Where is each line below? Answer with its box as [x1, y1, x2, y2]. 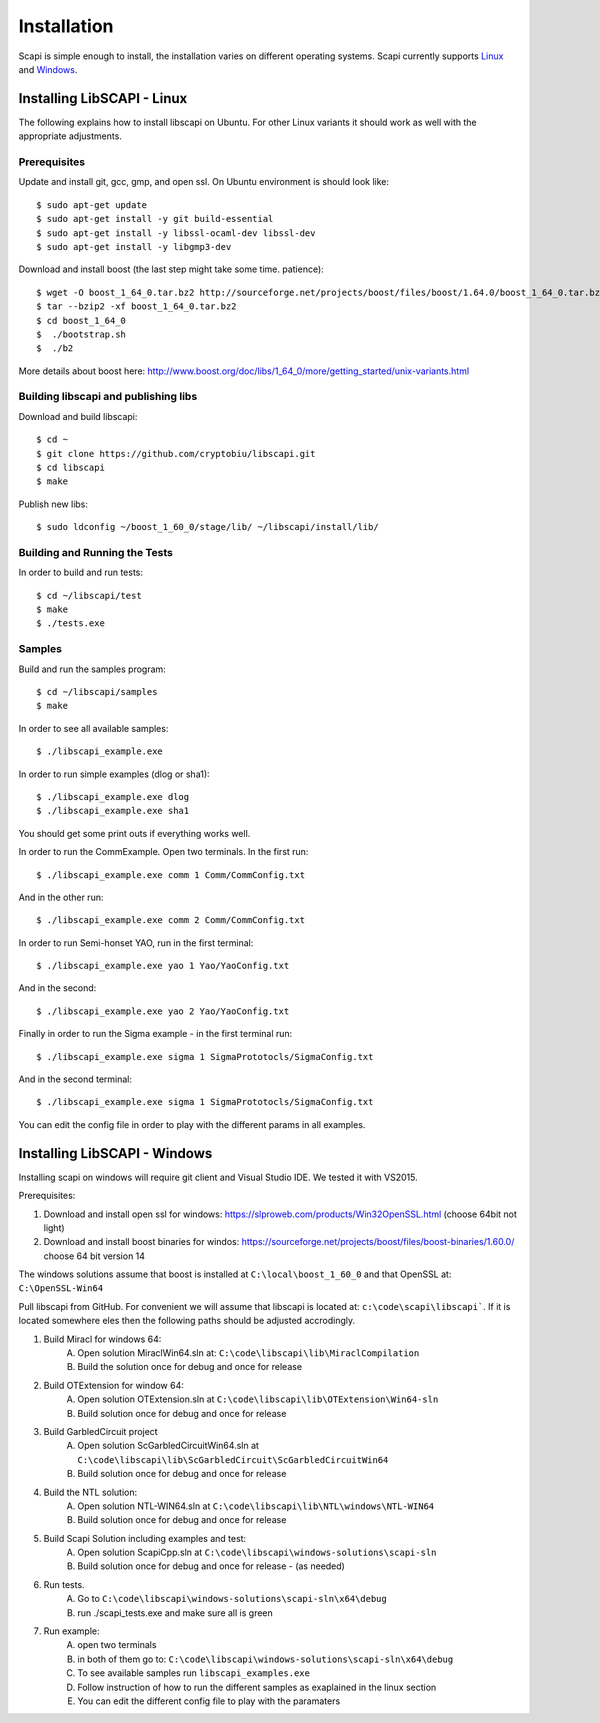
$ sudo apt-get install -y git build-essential [36, 213, 274, 225]
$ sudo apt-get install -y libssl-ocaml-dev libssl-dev [36, 227, 316, 239]
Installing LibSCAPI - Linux [18, 90, 188, 107]
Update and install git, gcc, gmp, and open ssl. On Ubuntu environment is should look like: [18, 176, 390, 188]
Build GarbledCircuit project [43, 1425, 159, 1437]
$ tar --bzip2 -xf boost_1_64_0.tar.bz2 [36, 301, 237, 312]
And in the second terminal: [18, 1073, 133, 1085]
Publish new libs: [18, 498, 89, 510]
